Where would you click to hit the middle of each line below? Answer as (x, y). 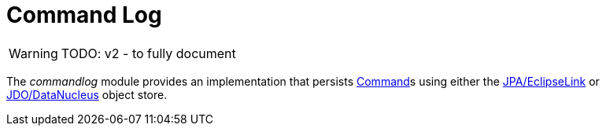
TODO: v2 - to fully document (148, 53)
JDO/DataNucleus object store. (87, 94)
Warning (33, 53)
